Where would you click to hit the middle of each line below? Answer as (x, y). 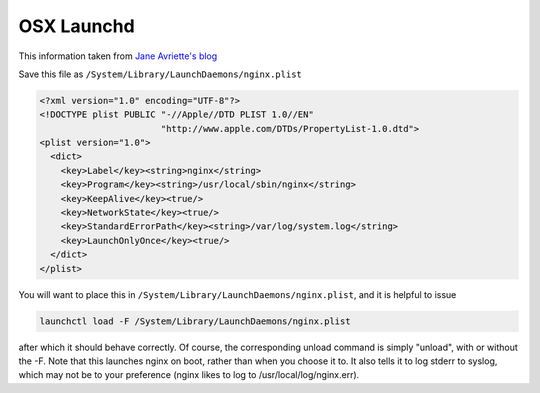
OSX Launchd (76, 26)
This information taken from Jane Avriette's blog (118, 56)
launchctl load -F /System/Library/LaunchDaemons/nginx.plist (195, 321)
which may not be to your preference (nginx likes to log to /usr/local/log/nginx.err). (189, 375)
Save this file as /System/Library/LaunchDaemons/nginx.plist (160, 74)
